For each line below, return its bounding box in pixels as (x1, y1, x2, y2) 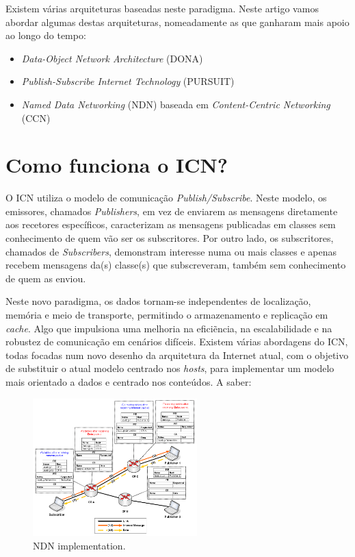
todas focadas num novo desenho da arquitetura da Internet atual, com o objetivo (5, 347, 349, 362)
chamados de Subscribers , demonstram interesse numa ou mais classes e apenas (5, 244, 337, 258)
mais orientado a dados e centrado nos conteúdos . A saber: (5, 375, 252, 388)
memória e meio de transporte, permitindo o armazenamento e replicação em (5, 308, 328, 322)
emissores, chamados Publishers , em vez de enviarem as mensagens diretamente (5, 203, 338, 218)
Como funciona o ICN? (5, 151, 228, 179)
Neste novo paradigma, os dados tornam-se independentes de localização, (5, 294, 311, 308)
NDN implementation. (33, 538, 126, 552)
